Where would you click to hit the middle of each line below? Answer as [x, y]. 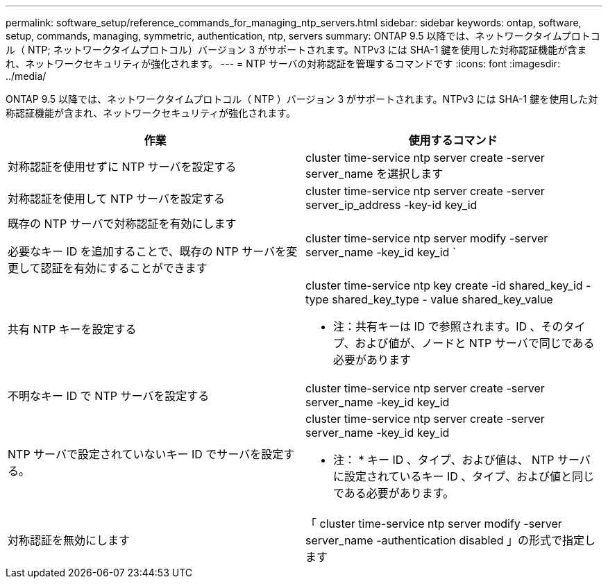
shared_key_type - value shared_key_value [442, 299]
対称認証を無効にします [69, 540]
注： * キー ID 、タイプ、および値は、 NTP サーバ [462, 460]
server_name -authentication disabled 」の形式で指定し [450, 540]
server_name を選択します [374, 174]
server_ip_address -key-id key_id [391, 205]
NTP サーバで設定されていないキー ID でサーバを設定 [146, 454]
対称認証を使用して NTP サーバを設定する [116, 199]
